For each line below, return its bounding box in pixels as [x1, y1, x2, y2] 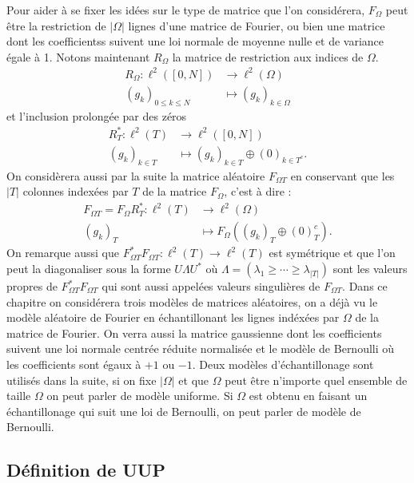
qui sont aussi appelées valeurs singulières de [102, 278, 320, 295]
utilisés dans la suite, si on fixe [6, 371, 157, 388]
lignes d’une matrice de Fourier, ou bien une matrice [128, 17, 385, 34]
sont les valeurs [332, 260, 408, 277]
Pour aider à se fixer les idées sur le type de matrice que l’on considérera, [6, 2, 365, 18]
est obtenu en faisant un [249, 387, 368, 404]
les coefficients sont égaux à [6, 356, 141, 372]
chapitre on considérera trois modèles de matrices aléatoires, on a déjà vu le [6, 293, 378, 310]
